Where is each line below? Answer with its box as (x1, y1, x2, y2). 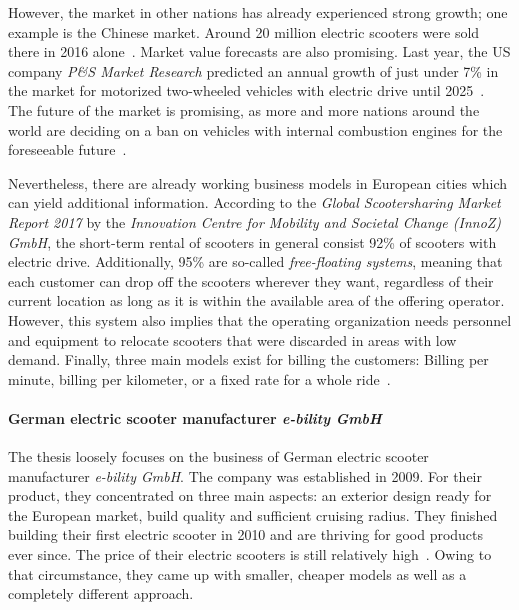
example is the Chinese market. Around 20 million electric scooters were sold (8, 21, 480, 42)
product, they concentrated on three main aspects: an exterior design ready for (8, 485, 492, 506)
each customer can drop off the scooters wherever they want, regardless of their (8, 270, 494, 291)
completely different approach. (8, 583, 194, 604)
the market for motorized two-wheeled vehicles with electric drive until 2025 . (8, 80, 485, 101)
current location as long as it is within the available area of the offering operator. (8, 290, 505, 311)
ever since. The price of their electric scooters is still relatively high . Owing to (8, 544, 492, 565)
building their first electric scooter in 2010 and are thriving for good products (8, 524, 484, 545)
